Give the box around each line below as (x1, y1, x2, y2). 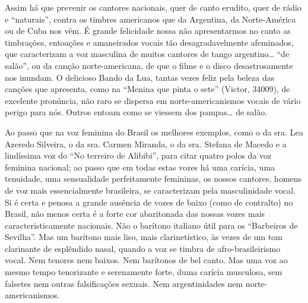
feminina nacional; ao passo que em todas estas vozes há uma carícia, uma (5, 160, 275, 173)
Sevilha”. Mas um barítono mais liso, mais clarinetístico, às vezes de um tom (5, 231, 283, 243)
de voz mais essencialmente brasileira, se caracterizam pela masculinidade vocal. (5, 184, 296, 196)
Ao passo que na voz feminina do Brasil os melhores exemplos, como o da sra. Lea (5, 125, 303, 138)
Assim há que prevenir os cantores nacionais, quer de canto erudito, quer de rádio (5, 1, 301, 13)
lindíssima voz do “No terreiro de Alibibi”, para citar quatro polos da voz (5, 149, 272, 162)
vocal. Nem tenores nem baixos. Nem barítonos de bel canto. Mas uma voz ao (5, 254, 288, 266)
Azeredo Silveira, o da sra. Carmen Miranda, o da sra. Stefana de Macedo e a (5, 137, 287, 150)
